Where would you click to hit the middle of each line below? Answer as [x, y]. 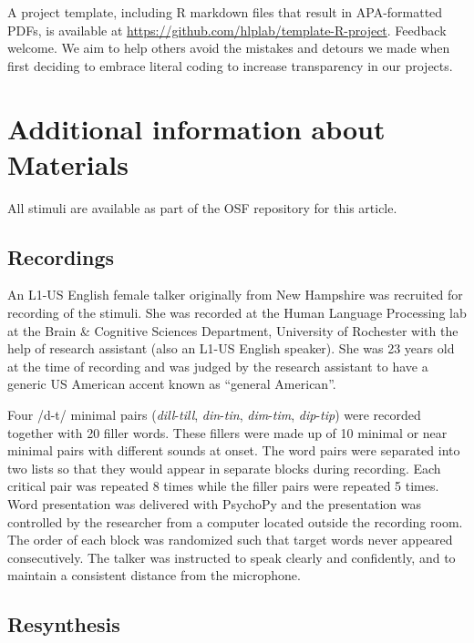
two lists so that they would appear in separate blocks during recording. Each [224, 468]
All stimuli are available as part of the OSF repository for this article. [202, 207]
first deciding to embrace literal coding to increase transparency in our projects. [230, 65]
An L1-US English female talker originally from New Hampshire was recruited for [235, 295]
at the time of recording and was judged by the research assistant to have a [218, 366]
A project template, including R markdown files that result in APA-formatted [225, 12]
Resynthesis [64, 624]
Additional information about [196, 128]
